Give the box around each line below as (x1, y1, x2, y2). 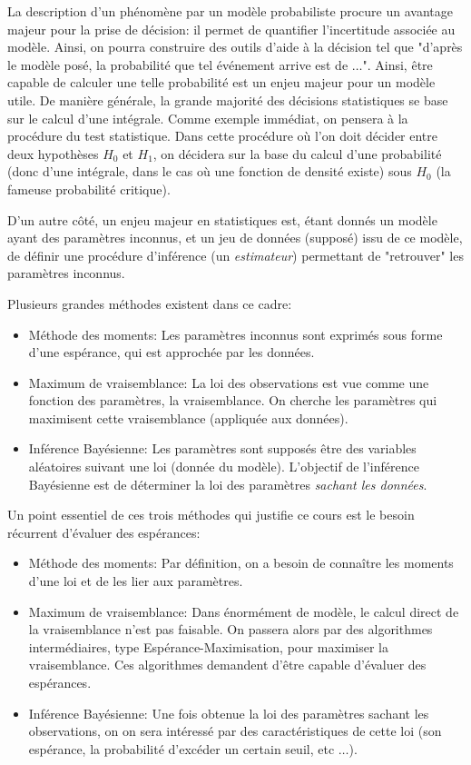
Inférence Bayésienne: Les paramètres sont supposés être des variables (28, 439, 417, 458)
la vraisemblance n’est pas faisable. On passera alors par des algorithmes (28, 620, 433, 639)
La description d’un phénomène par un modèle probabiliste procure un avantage (7, 2, 453, 20)
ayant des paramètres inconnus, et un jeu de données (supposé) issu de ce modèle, (7, 228, 463, 247)
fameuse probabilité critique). (7, 179, 171, 198)
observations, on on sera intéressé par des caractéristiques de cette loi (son (28, 721, 442, 740)
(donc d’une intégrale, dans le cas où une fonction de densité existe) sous (7, 162, 412, 181)
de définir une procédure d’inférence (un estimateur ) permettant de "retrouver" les (7, 245, 464, 264)
